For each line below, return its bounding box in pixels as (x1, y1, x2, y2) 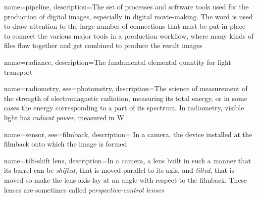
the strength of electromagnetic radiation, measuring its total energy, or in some (4, 93, 247, 103)
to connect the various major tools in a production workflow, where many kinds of (4, 30, 254, 41)
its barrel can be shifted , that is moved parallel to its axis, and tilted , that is (4, 165, 235, 175)
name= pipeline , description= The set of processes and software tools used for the (4, 1, 249, 11)
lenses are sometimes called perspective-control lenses (4, 184, 164, 195)
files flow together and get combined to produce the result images (4, 40, 203, 50)
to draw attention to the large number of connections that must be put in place (4, 21, 246, 31)
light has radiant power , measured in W (4, 112, 124, 122)
